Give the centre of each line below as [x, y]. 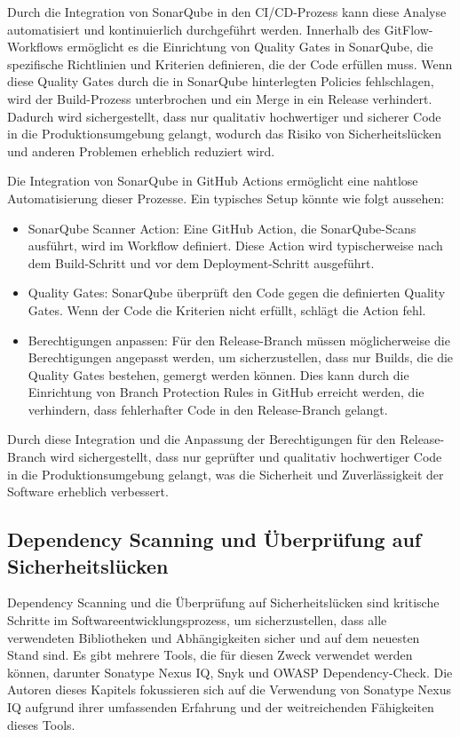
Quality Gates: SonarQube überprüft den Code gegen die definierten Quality [237, 293]
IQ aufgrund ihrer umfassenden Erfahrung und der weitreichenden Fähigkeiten [221, 707]
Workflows [36, 47]
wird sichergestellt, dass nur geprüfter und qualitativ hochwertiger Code [246, 457]
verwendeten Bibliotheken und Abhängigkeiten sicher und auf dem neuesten [214, 637]
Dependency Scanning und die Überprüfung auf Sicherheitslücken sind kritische [223, 602]
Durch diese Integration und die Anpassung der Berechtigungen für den [202, 439]
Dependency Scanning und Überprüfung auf [214, 539]
